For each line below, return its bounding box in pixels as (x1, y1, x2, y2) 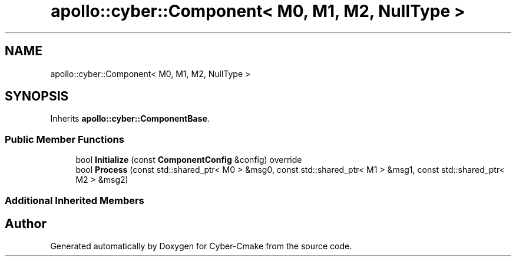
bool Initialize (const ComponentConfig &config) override (75, 155, 302, 165)
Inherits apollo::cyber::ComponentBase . (50, 113, 210, 124)
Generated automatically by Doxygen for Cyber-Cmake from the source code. (50, 241, 352, 252)
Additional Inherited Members (5, 194, 144, 206)
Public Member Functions (5, 133, 124, 145)
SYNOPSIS (5, 89, 69, 104)
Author (5, 216, 47, 231)
